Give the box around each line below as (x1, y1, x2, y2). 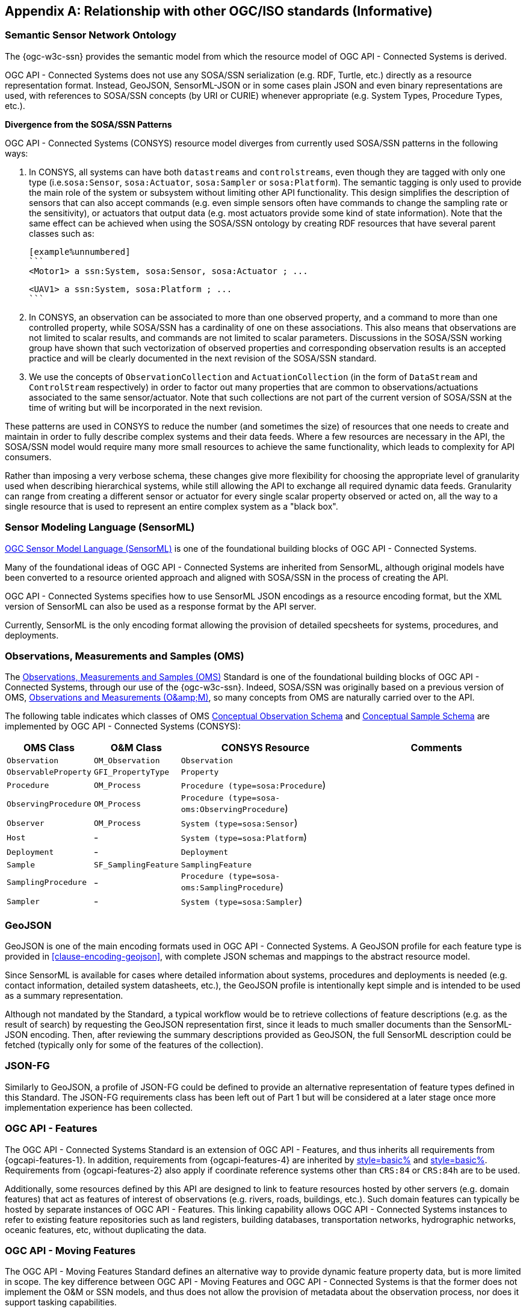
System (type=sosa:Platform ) (181, 831, 308, 844)
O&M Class (110, 742, 162, 754)
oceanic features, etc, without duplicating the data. (5, 1224, 206, 1235)
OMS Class (23, 742, 75, 754)
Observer (7, 818, 45, 828)
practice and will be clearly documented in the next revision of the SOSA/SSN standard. (29, 352, 377, 363)
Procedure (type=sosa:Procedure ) (181, 779, 326, 792)
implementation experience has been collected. (5, 1102, 193, 1113)
